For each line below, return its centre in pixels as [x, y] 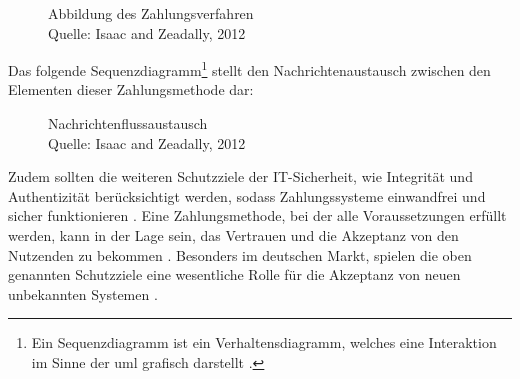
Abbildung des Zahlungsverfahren [151, 13]
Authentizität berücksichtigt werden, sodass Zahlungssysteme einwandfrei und [247, 195]
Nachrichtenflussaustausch [128, 123]
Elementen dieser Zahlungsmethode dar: [131, 89]
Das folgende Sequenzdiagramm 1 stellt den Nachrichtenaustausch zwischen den [249, 68]
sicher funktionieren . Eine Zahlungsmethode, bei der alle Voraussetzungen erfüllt [257, 215]
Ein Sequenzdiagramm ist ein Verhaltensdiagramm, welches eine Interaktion [264, 342]
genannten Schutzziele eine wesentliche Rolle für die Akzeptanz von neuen [234, 274]
